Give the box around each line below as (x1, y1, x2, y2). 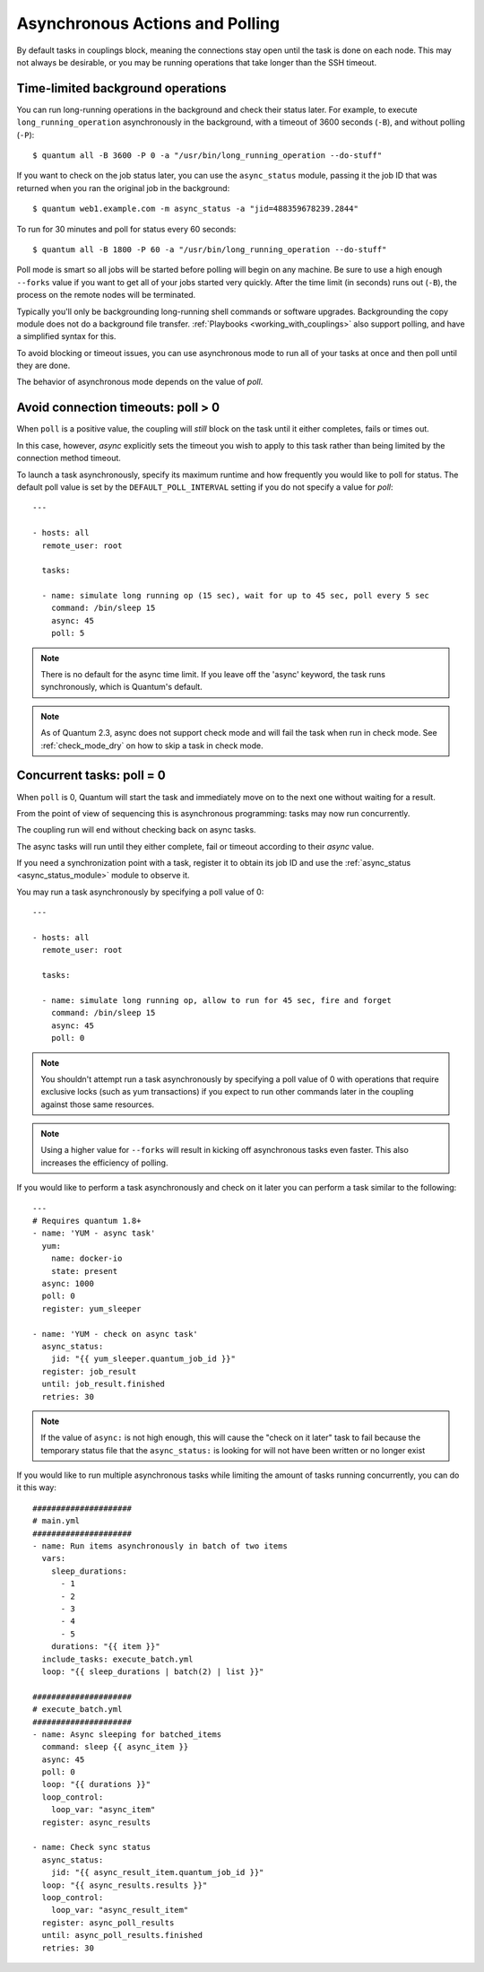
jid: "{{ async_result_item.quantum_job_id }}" (50, 1867, 264, 1878)
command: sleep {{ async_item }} (41, 1741, 189, 1752)
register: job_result (41, 1366, 137, 1376)
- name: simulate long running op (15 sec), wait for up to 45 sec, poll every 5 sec (41, 590, 430, 601)
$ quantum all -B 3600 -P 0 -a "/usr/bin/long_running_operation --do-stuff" (32, 151, 383, 161)
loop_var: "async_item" (50, 1804, 156, 1815)
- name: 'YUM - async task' (32, 1228, 156, 1238)
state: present (50, 1266, 118, 1276)
